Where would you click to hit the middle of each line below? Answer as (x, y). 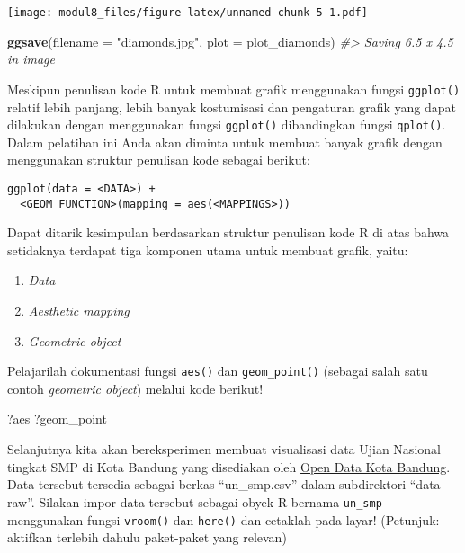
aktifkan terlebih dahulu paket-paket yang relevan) (147, 537)
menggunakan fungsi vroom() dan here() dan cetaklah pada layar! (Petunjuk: (224, 519)
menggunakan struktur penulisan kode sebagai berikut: (159, 160)
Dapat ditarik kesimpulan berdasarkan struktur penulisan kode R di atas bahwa (228, 232)
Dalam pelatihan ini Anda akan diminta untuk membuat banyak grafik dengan (225, 142)
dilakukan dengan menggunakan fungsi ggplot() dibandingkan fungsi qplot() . (227, 125)
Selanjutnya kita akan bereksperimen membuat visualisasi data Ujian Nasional (224, 449)
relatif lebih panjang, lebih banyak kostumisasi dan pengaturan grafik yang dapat (232, 107)
